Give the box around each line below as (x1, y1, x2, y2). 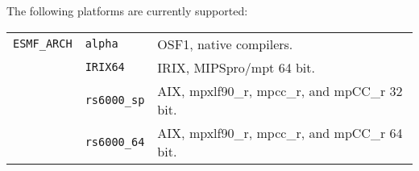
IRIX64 (85, 60, 125, 74)
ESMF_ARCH (13, 37, 73, 51)
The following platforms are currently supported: (6, 2, 248, 19)
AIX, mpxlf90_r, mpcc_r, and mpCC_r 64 (157, 123, 403, 142)
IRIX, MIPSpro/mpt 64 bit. (157, 57, 315, 77)
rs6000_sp (85, 93, 145, 106)
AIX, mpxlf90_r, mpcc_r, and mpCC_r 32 (157, 81, 403, 100)
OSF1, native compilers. (157, 34, 293, 53)
